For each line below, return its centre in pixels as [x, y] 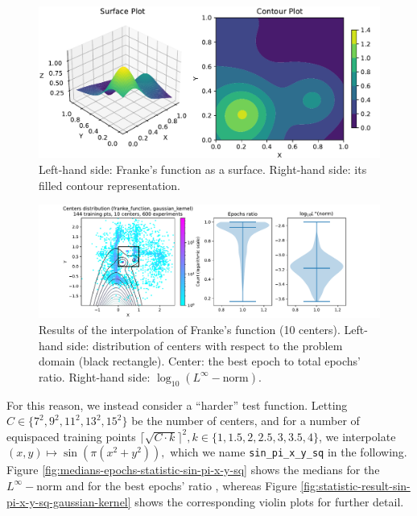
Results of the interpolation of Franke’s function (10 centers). [190, 329]
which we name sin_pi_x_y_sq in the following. [289, 452]
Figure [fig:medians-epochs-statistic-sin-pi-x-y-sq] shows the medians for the [193, 470]
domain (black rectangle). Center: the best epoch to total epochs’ [200, 361]
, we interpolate [357, 436]
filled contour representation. [109, 185]
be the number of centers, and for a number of [246, 421]
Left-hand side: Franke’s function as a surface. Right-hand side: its [203, 169]
